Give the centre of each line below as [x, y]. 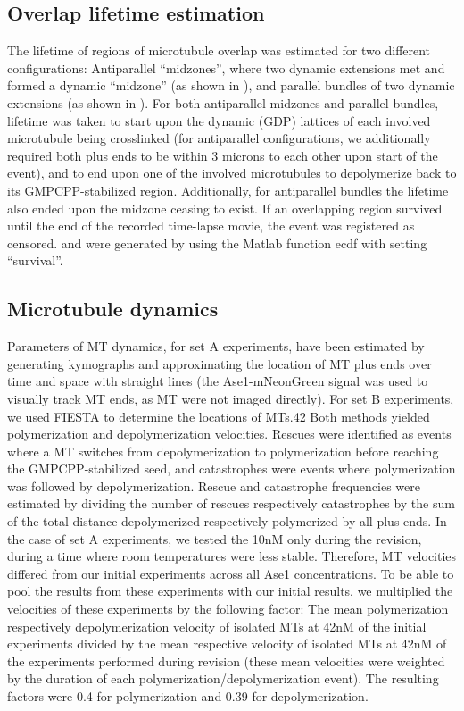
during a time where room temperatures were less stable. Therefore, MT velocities [232, 556]
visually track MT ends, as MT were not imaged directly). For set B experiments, [231, 398]
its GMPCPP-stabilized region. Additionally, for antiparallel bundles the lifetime [228, 190]
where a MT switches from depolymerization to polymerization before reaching [223, 451]
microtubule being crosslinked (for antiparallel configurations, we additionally [219, 138]
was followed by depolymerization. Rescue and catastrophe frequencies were [214, 485]
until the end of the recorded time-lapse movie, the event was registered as [211, 226]
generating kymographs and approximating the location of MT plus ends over [220, 363]
